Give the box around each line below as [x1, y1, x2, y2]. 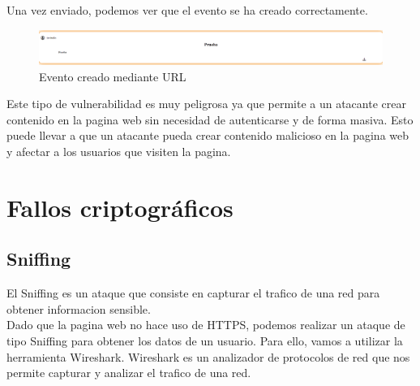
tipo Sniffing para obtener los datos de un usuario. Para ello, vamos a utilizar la [6, 332, 403, 349]
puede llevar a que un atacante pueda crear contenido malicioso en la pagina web [6, 127, 409, 144]
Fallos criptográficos [6, 190, 234, 223]
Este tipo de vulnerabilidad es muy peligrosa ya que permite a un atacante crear [6, 95, 406, 112]
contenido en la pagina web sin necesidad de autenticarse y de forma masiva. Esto [6, 111, 414, 128]
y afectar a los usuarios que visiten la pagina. [6, 143, 231, 160]
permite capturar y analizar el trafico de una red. [6, 364, 251, 381]
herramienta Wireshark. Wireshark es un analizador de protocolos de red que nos [6, 348, 410, 365]
